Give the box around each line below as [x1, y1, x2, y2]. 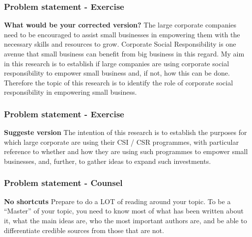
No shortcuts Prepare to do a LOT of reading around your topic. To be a [4, 196, 231, 206]
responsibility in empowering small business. [4, 87, 137, 97]
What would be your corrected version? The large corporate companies [4, 20, 237, 30]
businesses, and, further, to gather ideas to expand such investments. [4, 156, 211, 166]
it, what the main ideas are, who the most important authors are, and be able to [4, 215, 247, 225]
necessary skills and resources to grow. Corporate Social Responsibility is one [4, 39, 236, 49]
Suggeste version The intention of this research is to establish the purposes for [4, 127, 247, 137]
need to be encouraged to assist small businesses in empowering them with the [4, 29, 240, 39]
